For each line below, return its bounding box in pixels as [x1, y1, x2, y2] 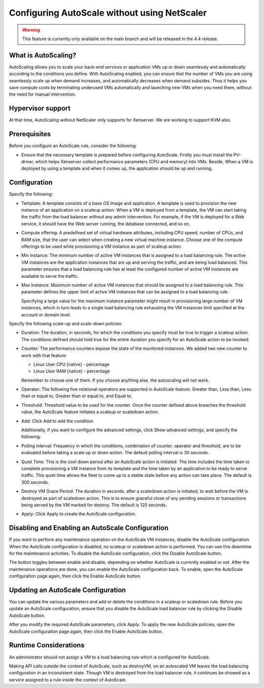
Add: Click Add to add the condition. [21, 418, 95, 424]
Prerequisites [9, 130, 51, 138]
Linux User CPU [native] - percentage [33, 361, 110, 367]
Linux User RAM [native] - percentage [33, 368, 110, 374]
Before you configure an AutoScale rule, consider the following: [9, 143, 137, 149]
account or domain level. [21, 312, 71, 318]
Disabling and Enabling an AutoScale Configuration [9, 524, 169, 532]
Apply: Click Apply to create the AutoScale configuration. [21, 511, 136, 517]
